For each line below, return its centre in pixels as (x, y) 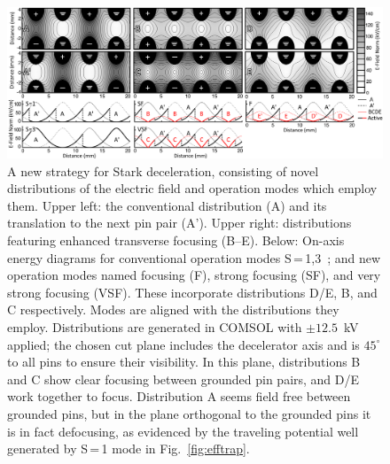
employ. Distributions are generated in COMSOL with (155, 326)
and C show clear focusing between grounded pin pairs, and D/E (183, 379)
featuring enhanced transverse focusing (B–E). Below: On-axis (176, 240)
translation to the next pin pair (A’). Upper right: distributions (179, 223)
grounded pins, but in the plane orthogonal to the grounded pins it (189, 413)
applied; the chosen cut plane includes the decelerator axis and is (183, 344)
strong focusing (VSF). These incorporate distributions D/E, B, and (192, 292)
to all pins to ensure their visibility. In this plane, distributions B (184, 362)
